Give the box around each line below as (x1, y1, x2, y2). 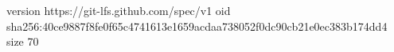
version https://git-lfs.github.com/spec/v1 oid (6, 2, 231, 18)
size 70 (6, 33, 39, 50)
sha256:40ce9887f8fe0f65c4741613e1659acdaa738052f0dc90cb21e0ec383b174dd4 (6, 17, 388, 34)
